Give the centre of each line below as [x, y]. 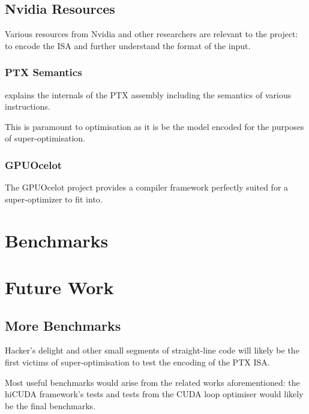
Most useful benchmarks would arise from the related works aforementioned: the [152, 382]
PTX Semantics [43, 72]
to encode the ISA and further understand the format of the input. [128, 45]
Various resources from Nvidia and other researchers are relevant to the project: [151, 34]
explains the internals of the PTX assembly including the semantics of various [148, 94]
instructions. [28, 106]
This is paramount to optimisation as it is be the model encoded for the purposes [154, 126]
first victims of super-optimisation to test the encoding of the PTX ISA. [137, 362]
